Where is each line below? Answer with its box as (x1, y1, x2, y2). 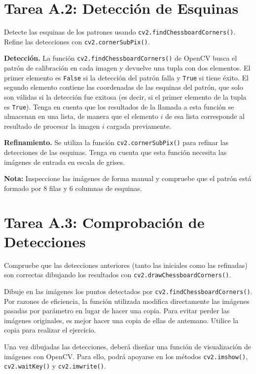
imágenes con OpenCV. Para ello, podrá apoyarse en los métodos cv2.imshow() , (4, 351, 248, 361)
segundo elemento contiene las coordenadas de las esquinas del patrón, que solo (4, 82, 243, 92)
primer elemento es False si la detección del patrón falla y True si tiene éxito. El (4, 72, 249, 82)
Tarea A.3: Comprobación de (4, 212, 205, 232)
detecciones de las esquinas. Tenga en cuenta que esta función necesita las (4, 147, 227, 157)
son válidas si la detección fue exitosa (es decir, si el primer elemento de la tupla (4, 91, 247, 102)
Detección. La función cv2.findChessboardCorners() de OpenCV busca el (4, 53, 237, 63)
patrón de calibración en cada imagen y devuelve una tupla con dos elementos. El (4, 63, 251, 73)
